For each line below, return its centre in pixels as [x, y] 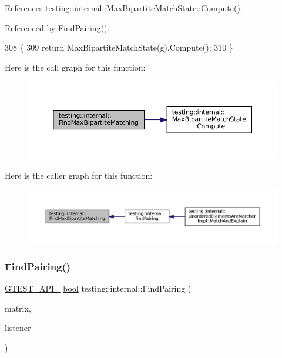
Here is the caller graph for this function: [79, 175]
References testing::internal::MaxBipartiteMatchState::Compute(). [124, 8]
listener [18, 328]
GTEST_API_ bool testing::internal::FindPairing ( [98, 288]
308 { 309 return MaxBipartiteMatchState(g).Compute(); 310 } [119, 47]
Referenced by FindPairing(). [57, 27]
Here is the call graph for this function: [75, 67]
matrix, [18, 308]
